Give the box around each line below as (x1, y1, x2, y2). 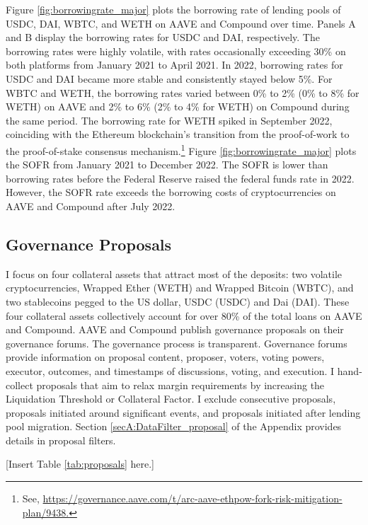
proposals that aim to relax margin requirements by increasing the (36, 377, 325, 392)
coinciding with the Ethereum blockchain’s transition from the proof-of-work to (6, 127, 350, 142)
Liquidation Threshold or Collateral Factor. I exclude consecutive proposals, (6, 391, 336, 406)
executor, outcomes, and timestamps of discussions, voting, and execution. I (6, 363, 335, 378)
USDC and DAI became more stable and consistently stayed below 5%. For (6, 71, 333, 86)
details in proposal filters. (6, 432, 116, 447)
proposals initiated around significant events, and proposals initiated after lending (6, 405, 361, 420)
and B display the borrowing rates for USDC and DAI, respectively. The (6, 30, 320, 45)
